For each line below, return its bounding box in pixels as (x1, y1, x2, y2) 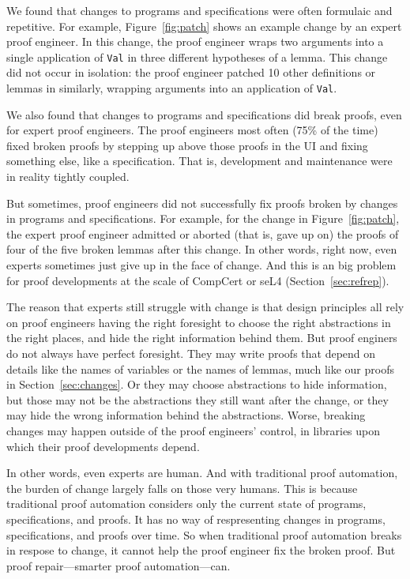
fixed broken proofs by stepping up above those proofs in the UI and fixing (6, 137, 368, 153)
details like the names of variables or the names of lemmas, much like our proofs (6, 360, 394, 377)
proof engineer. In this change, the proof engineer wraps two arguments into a (6, 33, 384, 50)
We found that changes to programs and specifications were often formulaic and (6, 2, 393, 18)
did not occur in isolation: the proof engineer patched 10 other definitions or (6, 64, 376, 81)
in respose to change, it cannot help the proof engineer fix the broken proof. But (6, 542, 396, 558)
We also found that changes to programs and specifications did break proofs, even (6, 106, 402, 122)
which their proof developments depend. (6, 438, 200, 454)
